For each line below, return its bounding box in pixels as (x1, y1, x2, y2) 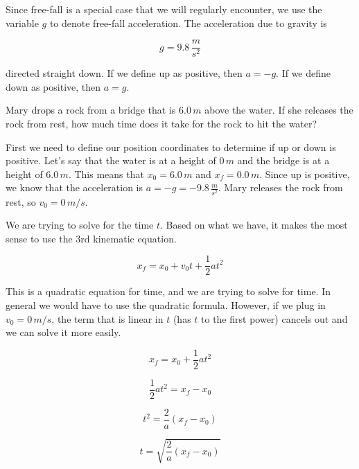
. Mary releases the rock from (218, 180, 343, 195)
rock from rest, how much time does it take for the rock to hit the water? (6, 116, 317, 131)
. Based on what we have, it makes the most (160, 218, 348, 232)
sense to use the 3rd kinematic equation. (6, 231, 177, 245)
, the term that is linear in (51, 311, 164, 326)
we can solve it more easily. (6, 325, 121, 339)
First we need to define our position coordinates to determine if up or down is (6, 139, 336, 154)
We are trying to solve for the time (6, 218, 154, 232)
